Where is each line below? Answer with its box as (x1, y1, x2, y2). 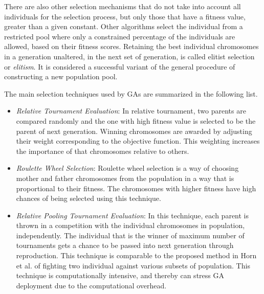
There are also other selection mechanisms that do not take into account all (4, 1, 241, 11)
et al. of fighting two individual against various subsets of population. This (16, 260, 250, 270)
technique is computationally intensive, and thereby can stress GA (16, 270, 224, 281)
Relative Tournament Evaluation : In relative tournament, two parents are (16, 105, 246, 116)
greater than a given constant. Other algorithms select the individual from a (4, 21, 243, 32)
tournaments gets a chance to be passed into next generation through (16, 240, 234, 251)
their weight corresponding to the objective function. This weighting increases (16, 135, 260, 146)
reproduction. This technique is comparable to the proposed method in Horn (16, 250, 257, 261)
